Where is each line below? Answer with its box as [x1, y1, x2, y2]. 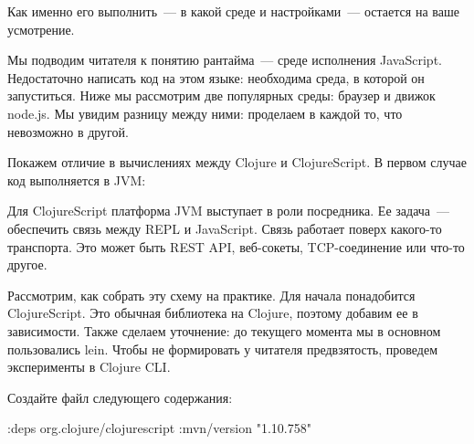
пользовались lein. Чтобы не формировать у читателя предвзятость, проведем [7, 339, 437, 358]
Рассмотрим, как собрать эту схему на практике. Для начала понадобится [7, 285, 416, 304]
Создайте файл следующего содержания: [7, 387, 233, 407]
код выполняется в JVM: [7, 170, 146, 189]
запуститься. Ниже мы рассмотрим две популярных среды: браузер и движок [7, 86, 436, 105]
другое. [7, 255, 47, 274]
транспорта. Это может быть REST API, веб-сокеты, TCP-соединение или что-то [7, 237, 465, 256]
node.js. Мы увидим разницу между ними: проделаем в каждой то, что [7, 103, 403, 122]
